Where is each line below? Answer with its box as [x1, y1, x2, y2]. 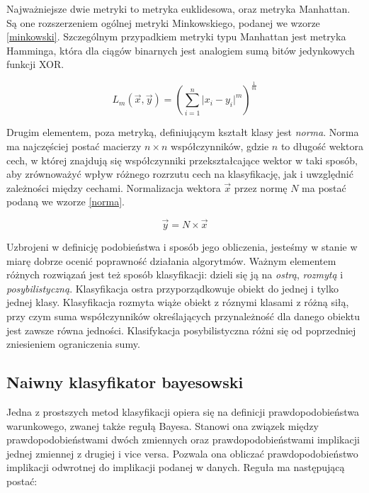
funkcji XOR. [6, 57, 64, 72]
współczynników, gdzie [171, 138, 269, 153]
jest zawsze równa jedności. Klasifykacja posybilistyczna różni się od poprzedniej [6, 322, 356, 337]
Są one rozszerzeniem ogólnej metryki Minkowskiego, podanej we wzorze [6, 15, 320, 30]
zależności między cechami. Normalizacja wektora [6, 180, 221, 195]
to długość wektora [280, 138, 363, 153]
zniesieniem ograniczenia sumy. [6, 336, 140, 351]
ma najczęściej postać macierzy [6, 138, 142, 153]
